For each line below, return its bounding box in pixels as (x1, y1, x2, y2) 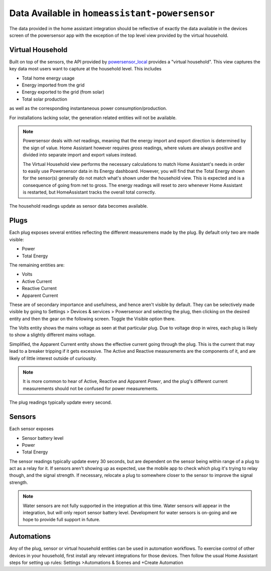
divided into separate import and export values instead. (23, 152, 138, 158)
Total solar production (22, 96, 67, 102)
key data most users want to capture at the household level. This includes (9, 66, 162, 72)
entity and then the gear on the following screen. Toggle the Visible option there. (9, 316, 176, 322)
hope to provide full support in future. (23, 517, 100, 523)
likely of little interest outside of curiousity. (9, 355, 97, 361)
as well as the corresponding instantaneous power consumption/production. (9, 106, 168, 112)
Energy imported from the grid (22, 82, 85, 88)
